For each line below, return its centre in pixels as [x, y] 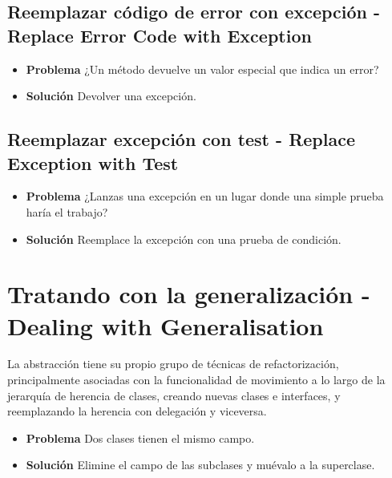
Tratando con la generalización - [189, 294]
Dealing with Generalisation [166, 325]
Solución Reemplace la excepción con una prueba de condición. [184, 239]
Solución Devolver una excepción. [111, 96]
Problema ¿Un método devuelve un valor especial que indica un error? [202, 69]
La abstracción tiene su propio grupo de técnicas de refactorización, [173, 364]
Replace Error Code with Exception [160, 35]
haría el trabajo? [67, 211]
